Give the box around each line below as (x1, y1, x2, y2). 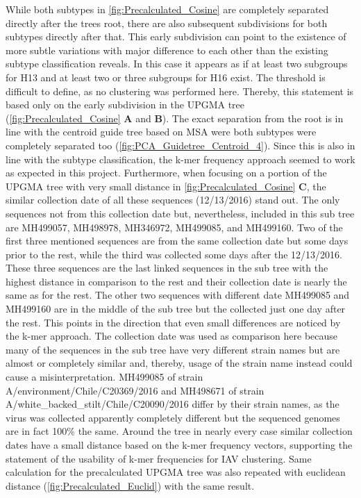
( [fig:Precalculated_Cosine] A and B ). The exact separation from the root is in (6, 110, 344, 125)
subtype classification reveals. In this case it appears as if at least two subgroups (6, 56, 348, 71)
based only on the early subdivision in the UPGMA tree (6, 97, 245, 112)
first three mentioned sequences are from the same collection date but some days (6, 233, 349, 248)
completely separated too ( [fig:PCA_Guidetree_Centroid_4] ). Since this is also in (6, 138, 355, 152)
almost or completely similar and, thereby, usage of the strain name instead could (6, 356, 353, 370)
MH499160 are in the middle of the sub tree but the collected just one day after (6, 301, 346, 316)
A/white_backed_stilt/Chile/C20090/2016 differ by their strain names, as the (6, 397, 339, 411)
